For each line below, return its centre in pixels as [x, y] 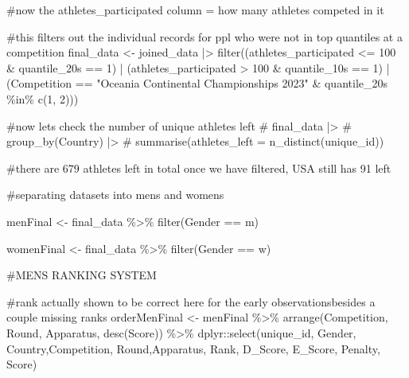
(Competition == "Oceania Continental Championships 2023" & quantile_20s [197, 83]
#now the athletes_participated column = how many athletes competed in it [195, 10]
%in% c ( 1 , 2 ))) [43, 98]
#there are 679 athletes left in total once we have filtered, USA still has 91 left [199, 168]
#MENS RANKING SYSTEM [82, 275]
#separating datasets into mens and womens [115, 195]
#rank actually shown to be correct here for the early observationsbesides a [191, 301]
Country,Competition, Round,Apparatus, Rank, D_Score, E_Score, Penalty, [193, 348]
